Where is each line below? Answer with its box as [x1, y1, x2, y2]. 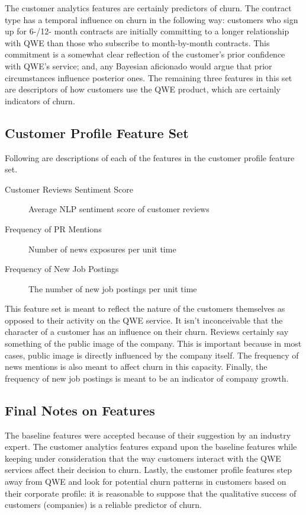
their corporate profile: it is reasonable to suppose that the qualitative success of [5, 487, 297, 499]
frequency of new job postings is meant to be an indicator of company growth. [5, 372, 289, 384]
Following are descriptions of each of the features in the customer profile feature [5, 151, 295, 164]
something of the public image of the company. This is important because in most [5, 337, 302, 350]
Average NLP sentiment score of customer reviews [28, 203, 210, 215]
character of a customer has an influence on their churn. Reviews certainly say [5, 325, 289, 338]
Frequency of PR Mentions [5, 222, 102, 235]
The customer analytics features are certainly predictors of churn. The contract [5, 2, 292, 14]
